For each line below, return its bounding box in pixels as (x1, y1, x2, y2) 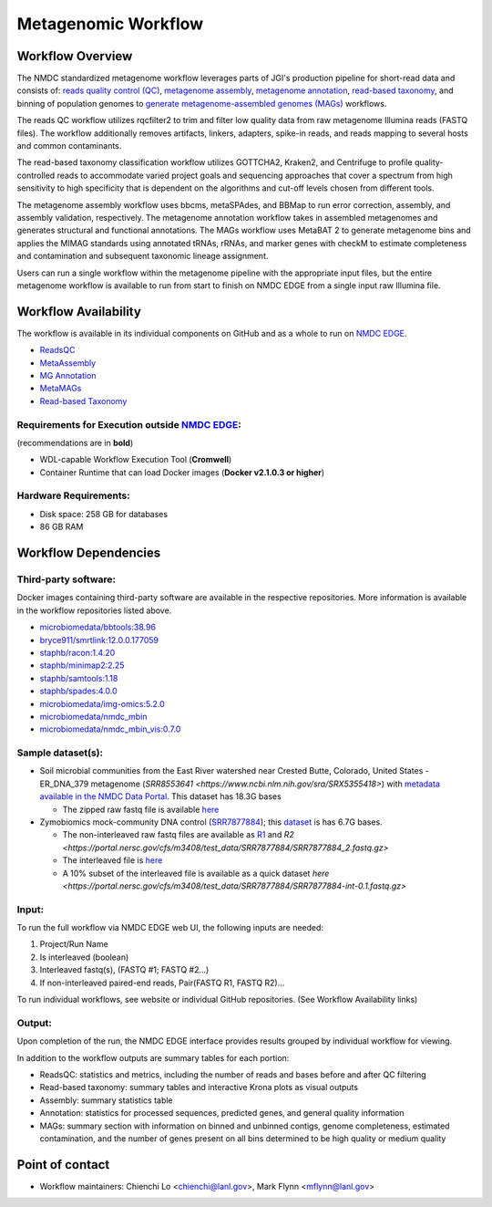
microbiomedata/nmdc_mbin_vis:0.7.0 (39, 723, 181, 734)
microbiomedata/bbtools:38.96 (39, 621, 157, 633)
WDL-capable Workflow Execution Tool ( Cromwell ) (39, 454, 232, 465)
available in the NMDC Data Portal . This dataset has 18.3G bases (39, 791, 282, 802)
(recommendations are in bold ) (16, 437, 134, 448)
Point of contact (16, 1157, 110, 1172)
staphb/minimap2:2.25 (39, 660, 125, 671)
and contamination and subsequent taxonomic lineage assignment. (16, 251, 269, 262)
